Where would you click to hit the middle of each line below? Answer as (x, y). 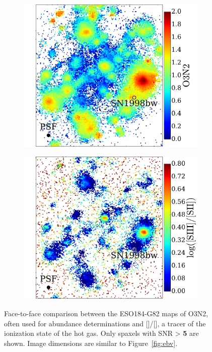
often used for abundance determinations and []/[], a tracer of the (105, 323)
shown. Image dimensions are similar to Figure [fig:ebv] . (91, 343)
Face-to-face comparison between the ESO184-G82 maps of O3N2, (106, 313)
